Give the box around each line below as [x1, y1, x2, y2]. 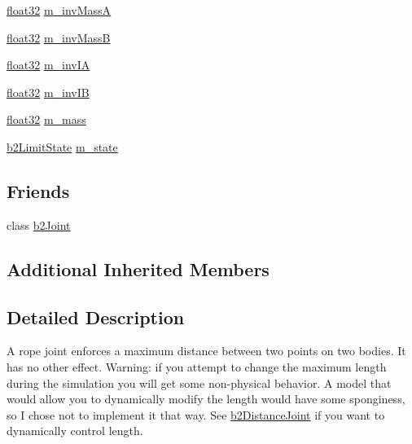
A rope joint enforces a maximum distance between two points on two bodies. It [7, 342, 406, 359]
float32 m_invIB [7, 83, 90, 100]
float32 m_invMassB [7, 29, 111, 46]
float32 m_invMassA [7, 2, 112, 18]
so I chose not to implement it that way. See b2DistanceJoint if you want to [7, 406, 385, 423]
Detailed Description [7, 304, 185, 329]
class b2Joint [7, 216, 71, 233]
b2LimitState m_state [7, 138, 118, 155]
